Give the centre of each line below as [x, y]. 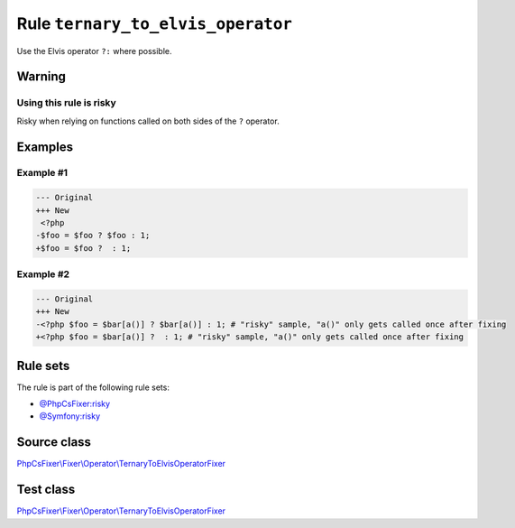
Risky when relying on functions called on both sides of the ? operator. [148, 121]
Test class [46, 490]
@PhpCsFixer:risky [75, 404]
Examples [45, 147]
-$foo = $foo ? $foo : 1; [93, 236]
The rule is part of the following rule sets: [93, 387]
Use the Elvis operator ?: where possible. [94, 51]
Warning [41, 77]
